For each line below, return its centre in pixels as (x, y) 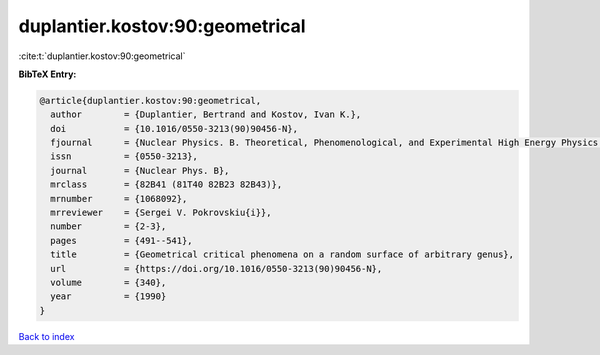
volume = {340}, (108, 282)
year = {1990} (108, 296)
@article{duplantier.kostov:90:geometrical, (150, 100)
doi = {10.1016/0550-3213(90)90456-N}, (174, 128)
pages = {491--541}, (122, 240)
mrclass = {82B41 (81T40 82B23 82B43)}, (166, 184)
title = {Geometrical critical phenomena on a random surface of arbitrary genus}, (282, 254)
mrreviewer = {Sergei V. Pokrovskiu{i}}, (161, 213)
